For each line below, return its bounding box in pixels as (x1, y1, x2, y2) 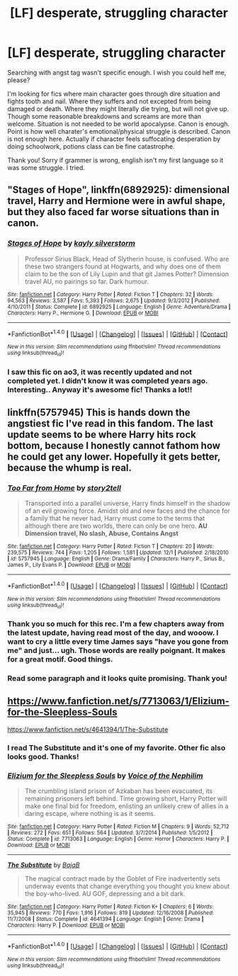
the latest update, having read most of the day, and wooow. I (7, 628, 219, 638)
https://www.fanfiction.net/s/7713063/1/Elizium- (7, 696, 230, 708)
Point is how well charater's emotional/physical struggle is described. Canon (7, 127, 231, 135)
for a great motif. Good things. (7, 654, 113, 664)
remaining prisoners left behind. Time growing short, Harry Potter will (24, 795, 227, 803)
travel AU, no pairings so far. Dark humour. (24, 277, 149, 285)
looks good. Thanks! (7, 751, 79, 761)
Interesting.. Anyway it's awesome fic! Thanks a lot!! (7, 385, 193, 395)
